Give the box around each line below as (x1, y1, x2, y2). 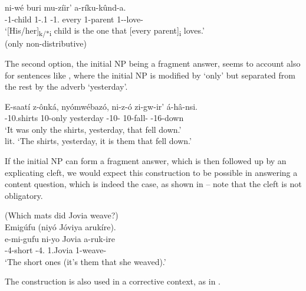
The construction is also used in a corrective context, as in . (5, 275, 221, 287)
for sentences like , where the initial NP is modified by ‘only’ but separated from (5, 68, 295, 81)
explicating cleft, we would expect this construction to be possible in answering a (5, 166, 298, 178)
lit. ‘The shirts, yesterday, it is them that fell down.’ (5, 135, 192, 147)
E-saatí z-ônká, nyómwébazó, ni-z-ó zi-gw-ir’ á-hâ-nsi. (5, 100, 198, 112)
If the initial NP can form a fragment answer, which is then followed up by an (5, 155, 287, 167)
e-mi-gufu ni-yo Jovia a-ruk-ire (5, 232, 115, 244)
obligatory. (5, 189, 43, 201)
